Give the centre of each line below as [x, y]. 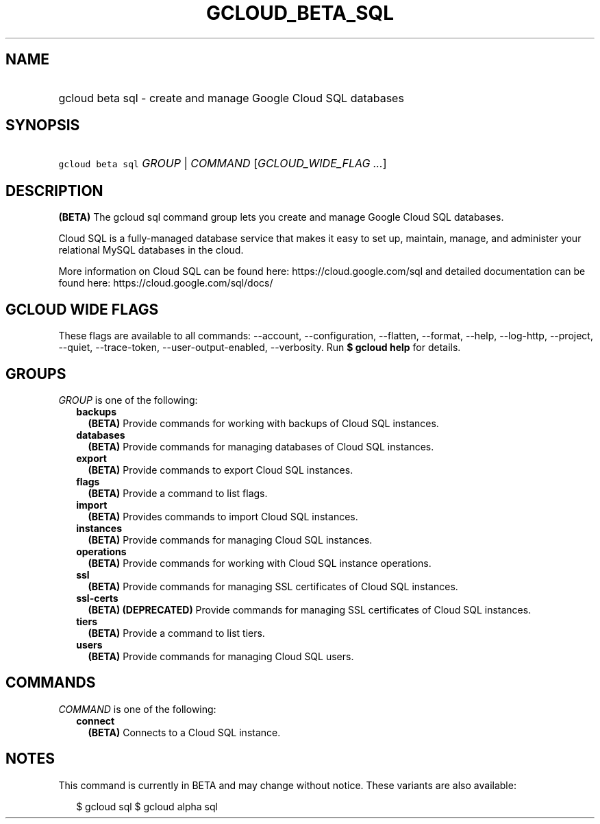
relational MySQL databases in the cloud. [151, 250]
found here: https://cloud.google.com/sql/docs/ [166, 283]
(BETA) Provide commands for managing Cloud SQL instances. [230, 540]
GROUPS [36, 374]
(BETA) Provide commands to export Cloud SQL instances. [221, 470]
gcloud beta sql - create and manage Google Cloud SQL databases [231, 98]
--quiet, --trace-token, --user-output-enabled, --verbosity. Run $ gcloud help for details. [260, 348]
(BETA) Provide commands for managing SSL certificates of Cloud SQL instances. [273, 586]
